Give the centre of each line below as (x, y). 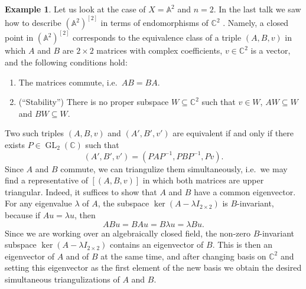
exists (15, 145)
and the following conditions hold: (66, 62)
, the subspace (123, 203)
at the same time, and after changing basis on (183, 256)
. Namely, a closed (256, 23)
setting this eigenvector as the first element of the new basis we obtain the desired (153, 267)
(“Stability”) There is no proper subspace (94, 102)
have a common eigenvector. (245, 191)
